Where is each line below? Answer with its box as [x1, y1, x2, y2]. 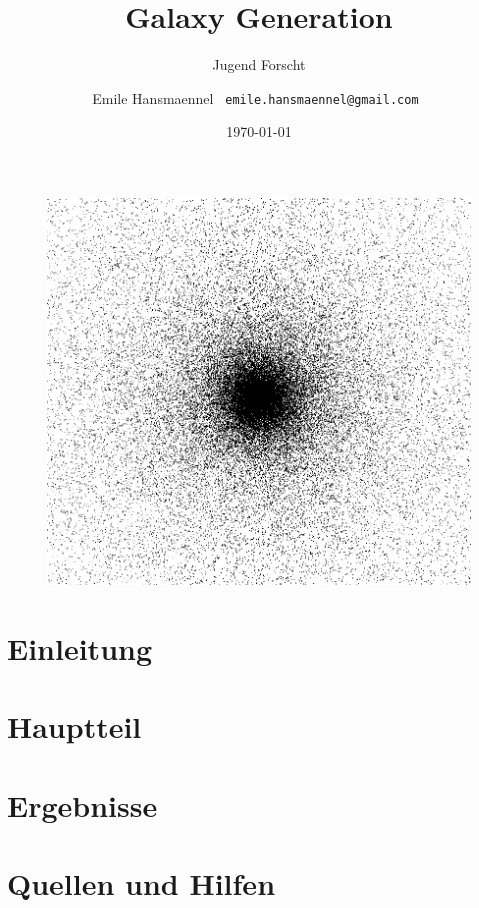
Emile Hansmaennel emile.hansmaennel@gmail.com [92, 87, 419, 108]
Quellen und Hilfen [7, 863, 276, 904]
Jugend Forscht [212, 54, 306, 75]
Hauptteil [7, 706, 142, 747]
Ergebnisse [7, 784, 158, 825]
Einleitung [7, 627, 153, 668]
